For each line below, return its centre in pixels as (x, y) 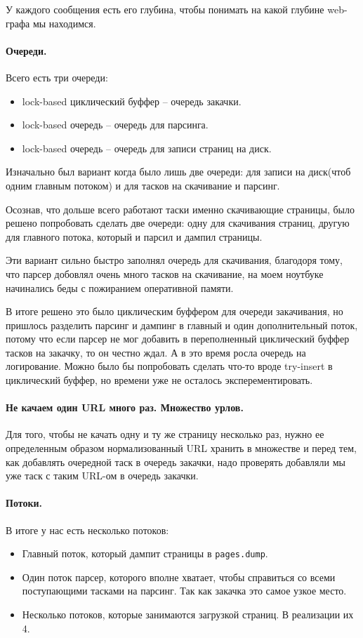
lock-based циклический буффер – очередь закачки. (132, 101)
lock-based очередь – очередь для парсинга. (115, 125)
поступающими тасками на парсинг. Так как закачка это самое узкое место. (184, 591)
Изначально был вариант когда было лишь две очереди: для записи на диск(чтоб (178, 172)
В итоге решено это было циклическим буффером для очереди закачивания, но (174, 311)
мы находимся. (64, 23)
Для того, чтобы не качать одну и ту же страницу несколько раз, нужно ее (165, 434)
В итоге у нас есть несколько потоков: (87, 530)
